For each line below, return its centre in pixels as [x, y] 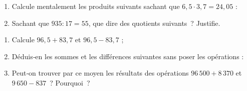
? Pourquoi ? [70, 82]
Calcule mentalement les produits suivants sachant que [96, 6]
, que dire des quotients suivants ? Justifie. [154, 23]
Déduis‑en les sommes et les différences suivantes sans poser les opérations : [128, 56]
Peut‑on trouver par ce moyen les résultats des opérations [100, 73]
